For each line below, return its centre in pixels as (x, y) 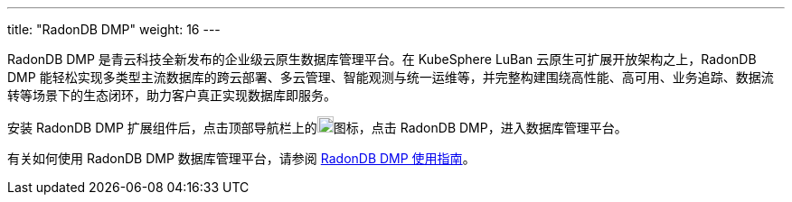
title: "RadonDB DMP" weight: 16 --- (114, 29)
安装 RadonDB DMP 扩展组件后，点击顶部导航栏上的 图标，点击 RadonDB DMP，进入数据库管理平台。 (317, 128)
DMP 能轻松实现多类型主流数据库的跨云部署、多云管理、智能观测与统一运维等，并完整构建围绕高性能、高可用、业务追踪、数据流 (391, 77)
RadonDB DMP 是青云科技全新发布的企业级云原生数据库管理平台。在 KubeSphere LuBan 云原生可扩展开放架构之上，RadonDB (382, 59)
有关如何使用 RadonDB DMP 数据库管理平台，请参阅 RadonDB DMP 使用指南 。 (241, 158)
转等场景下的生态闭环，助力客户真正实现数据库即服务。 (172, 95)
